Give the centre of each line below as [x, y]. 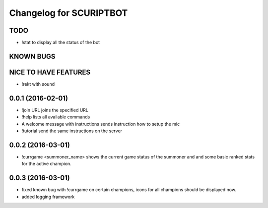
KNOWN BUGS [32, 56]
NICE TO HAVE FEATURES [50, 72]
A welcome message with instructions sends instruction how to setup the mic [101, 124]
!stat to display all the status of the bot [61, 43]
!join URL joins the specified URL [55, 110]
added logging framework [48, 197]
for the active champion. [46, 164]
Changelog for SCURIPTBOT [68, 13]
